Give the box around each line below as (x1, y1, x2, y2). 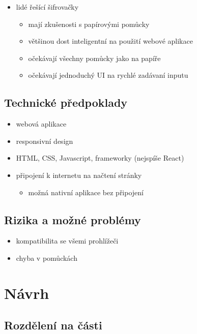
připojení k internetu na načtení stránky (16, 169, 142, 180)
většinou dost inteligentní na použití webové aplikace (28, 36, 193, 46)
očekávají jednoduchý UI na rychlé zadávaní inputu (28, 70, 188, 80)
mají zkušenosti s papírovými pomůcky (28, 18, 150, 29)
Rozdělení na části (4, 317, 102, 333)
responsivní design (16, 135, 73, 146)
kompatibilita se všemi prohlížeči (16, 235, 119, 246)
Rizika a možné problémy (4, 211, 141, 227)
